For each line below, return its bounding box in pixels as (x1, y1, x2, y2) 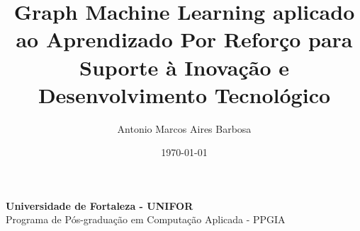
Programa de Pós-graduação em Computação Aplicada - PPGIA (6, 212, 286, 227)
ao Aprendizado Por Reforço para (16, 25, 353, 54)
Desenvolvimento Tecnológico (38, 80, 331, 109)
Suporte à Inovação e (79, 52, 290, 81)
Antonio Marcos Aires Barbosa (117, 121, 252, 136)
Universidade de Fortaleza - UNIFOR (6, 198, 193, 213)
